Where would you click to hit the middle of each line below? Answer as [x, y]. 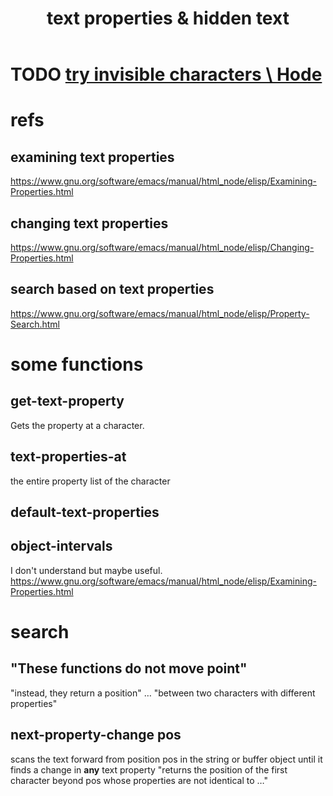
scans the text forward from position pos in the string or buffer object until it [166, 759]
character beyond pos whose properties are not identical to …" [139, 780]
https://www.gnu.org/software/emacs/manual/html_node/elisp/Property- [160, 313]
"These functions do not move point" [129, 668]
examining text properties [92, 157]
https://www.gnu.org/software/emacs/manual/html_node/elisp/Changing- [162, 247]
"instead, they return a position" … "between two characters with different [163, 693]
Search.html [35, 324]
